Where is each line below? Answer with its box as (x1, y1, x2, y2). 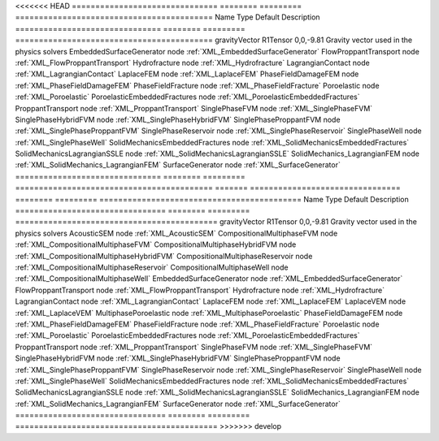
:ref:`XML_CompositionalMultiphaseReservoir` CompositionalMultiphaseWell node (15, 262, 289, 272)
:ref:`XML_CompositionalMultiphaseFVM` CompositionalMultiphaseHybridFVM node (15, 240, 297, 249)
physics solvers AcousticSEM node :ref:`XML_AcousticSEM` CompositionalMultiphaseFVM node (15, 228, 338, 238)
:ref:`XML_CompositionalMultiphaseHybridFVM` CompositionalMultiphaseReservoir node (15, 251, 313, 261)
